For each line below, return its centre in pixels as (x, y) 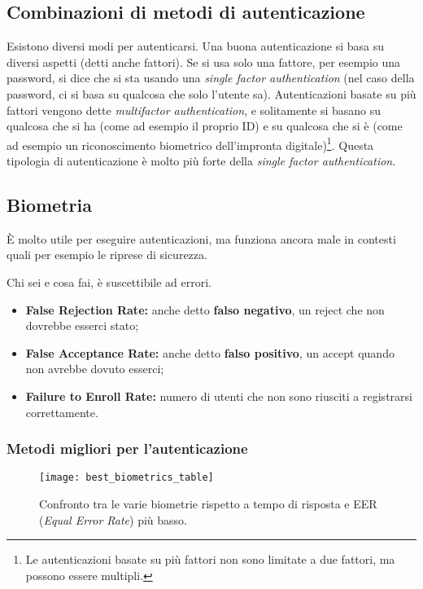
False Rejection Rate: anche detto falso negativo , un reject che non (205, 309)
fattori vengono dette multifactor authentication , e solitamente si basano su (194, 110)
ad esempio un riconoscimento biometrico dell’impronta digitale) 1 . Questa (190, 143)
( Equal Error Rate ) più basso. (113, 519)
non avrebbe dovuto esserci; (95, 369)
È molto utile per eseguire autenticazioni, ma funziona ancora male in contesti (201, 238)
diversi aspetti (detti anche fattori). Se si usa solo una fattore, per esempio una (204, 62)
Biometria (49, 204)
